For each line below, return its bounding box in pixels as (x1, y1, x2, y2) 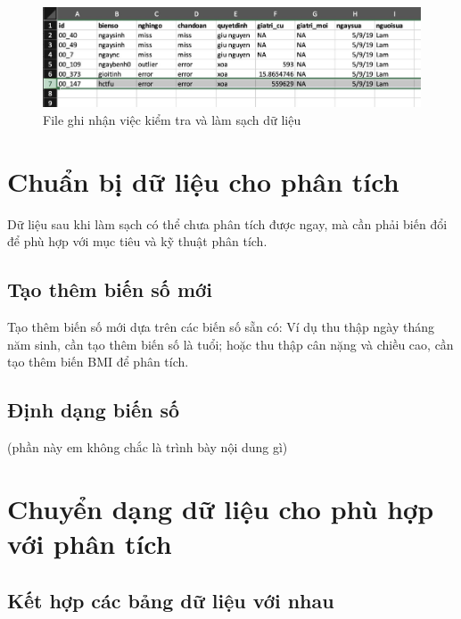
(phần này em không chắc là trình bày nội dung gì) (7, 438, 288, 457)
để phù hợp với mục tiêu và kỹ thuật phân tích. (7, 232, 268, 251)
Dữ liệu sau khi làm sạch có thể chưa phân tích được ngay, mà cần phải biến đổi (7, 214, 448, 233)
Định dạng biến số (7, 396, 180, 424)
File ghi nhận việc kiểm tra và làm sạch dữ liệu (43, 111, 301, 129)
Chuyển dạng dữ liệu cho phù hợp (7, 490, 434, 526)
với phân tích (7, 525, 172, 562)
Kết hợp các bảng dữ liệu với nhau (7, 586, 334, 614)
